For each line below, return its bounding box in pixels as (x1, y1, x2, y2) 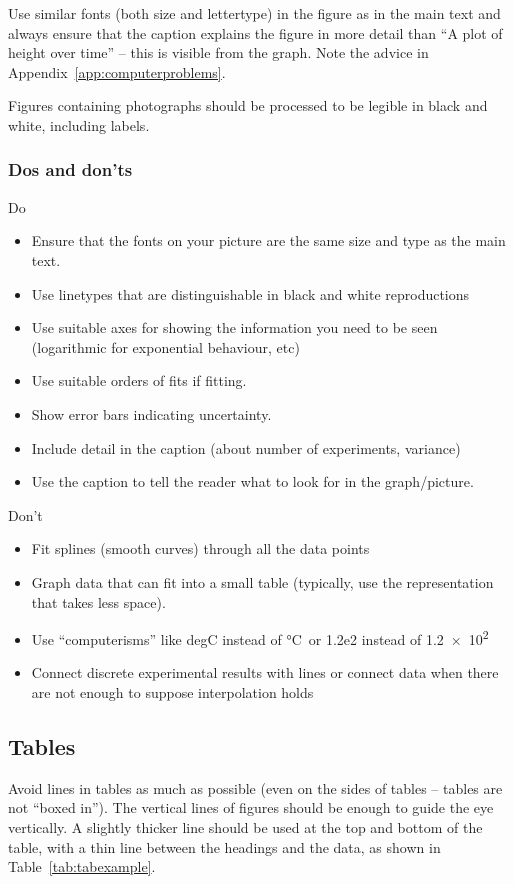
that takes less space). (31, 591, 166, 612)
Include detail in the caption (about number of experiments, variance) (31, 437, 461, 458)
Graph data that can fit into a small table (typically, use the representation (31, 571, 494, 592)
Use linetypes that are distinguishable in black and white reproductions (31, 283, 470, 304)
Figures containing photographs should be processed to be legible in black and (8, 95, 488, 116)
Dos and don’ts (8, 157, 133, 182)
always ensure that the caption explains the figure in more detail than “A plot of (8, 22, 503, 43)
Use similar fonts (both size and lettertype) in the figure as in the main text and (8, 3, 501, 23)
